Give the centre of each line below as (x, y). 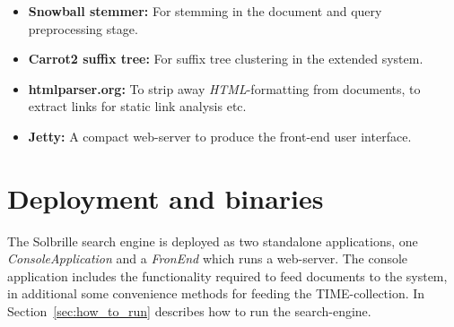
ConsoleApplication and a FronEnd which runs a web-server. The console (208, 258)
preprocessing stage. (83, 28)
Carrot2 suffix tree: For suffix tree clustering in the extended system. (226, 59)
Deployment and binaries (166, 198)
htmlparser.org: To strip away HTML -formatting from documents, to (224, 88)
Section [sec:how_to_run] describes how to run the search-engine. (189, 311)
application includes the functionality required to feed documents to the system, (227, 275)
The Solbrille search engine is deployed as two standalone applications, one (213, 241)
